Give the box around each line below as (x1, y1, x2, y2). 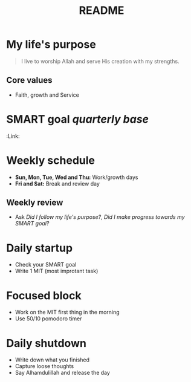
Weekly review (6, 198, 63, 208)
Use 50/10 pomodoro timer (15, 315, 82, 322)
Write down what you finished (15, 356, 89, 363)
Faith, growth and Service (15, 91, 80, 99)
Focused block (6, 288, 82, 302)
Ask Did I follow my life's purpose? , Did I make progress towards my (15, 213, 186, 221)
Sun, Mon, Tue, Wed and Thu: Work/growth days (15, 173, 138, 181)
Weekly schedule (6, 154, 95, 167)
